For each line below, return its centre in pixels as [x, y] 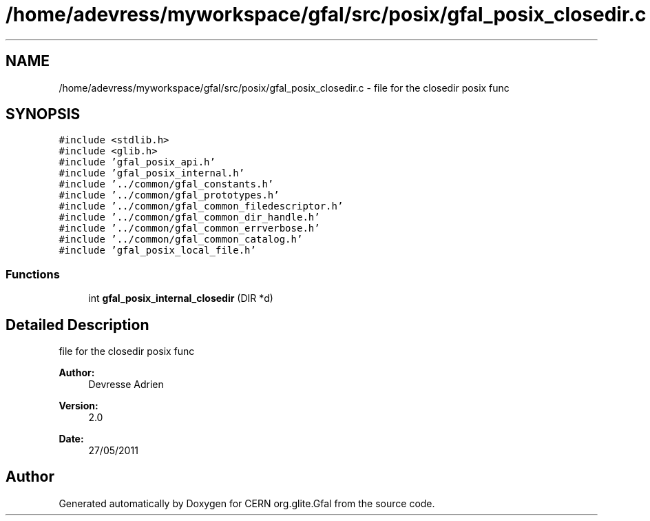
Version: [78, 406]
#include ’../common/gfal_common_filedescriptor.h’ [201, 206]
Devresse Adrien [126, 385]
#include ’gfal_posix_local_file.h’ [157, 251]
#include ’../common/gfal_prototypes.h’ [169, 195]
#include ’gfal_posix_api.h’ [137, 162]
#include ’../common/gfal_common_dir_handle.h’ [189, 217]
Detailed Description [77, 325]
